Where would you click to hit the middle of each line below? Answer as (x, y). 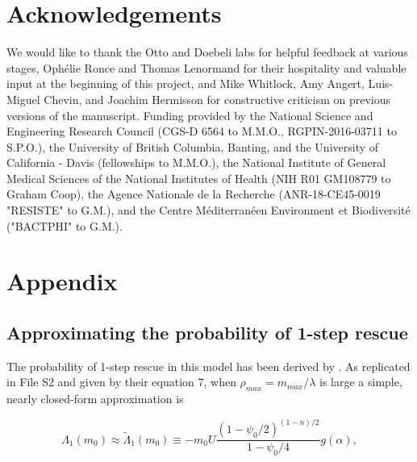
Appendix (62, 281)
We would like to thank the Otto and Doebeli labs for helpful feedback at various (207, 52)
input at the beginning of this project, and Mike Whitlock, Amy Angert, (186, 83)
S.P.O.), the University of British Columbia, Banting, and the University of (193, 146)
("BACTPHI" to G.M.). (65, 225)
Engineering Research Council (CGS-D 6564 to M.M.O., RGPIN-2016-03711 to (202, 131)
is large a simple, (361, 382)
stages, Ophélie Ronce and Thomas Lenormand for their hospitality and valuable (206, 67)
